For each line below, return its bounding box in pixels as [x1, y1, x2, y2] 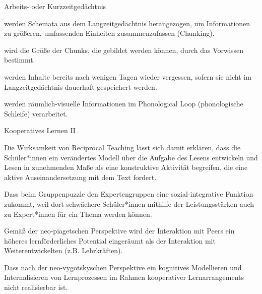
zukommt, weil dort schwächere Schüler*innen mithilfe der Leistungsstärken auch [4, 198, 254, 209]
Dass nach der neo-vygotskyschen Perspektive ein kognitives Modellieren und [4, 262, 242, 272]
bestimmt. [4, 54, 35, 65]
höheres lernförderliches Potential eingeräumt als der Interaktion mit [4, 235, 216, 246]
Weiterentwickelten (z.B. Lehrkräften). [4, 245, 123, 256]
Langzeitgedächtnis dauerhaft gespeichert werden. [4, 81, 157, 92]
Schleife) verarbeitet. [4, 108, 68, 119]
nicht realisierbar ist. [4, 282, 68, 292]
